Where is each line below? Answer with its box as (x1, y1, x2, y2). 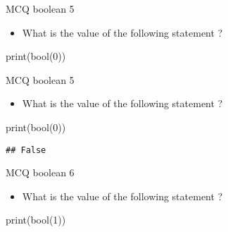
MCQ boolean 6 (6, 165, 75, 180)
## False (6, 145, 46, 155)
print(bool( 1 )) (6, 212, 66, 227)
